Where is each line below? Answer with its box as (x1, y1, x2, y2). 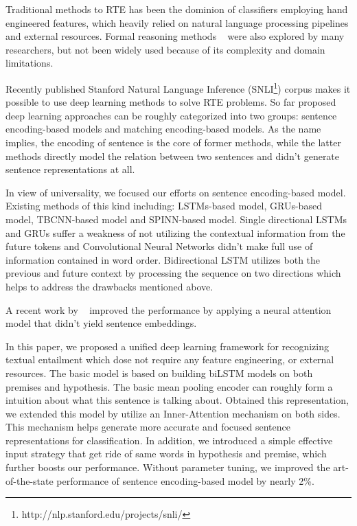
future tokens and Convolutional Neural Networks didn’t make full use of (5, 239, 313, 253)
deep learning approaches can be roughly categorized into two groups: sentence (5, 108, 337, 122)
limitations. (5, 56, 54, 70)
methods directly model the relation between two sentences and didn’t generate (5, 148, 340, 163)
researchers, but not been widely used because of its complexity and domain (5, 42, 325, 56)
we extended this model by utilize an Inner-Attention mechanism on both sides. (5, 406, 341, 420)
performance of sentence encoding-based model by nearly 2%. (56, 473, 314, 488)
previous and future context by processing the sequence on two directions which (5, 266, 341, 280)
